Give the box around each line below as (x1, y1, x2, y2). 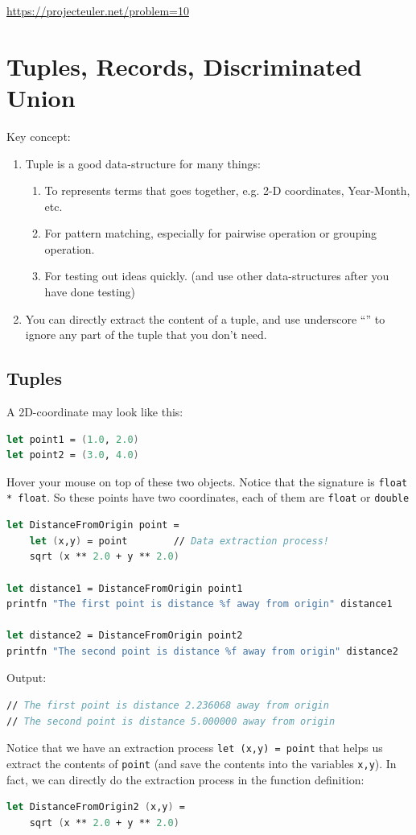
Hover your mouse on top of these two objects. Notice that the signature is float (6, 473, 408, 490)
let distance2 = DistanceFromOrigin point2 (6, 630, 243, 642)
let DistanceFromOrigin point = (6, 519, 179, 531)
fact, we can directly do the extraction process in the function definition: (6, 771, 365, 787)
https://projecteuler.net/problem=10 (6, 2, 189, 19)
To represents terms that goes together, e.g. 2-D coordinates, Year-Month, (44, 182, 410, 199)
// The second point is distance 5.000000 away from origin (6, 715, 336, 727)
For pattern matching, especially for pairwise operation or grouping (44, 225, 377, 242)
